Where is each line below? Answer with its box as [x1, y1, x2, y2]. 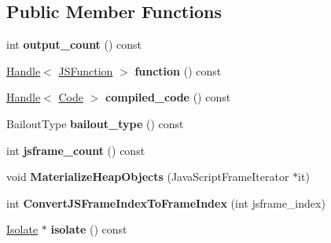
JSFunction [58, 62, 113, 79]
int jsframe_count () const [6, 142, 145, 158]
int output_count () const [6, 36, 142, 53]
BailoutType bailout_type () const [6, 115, 184, 131]
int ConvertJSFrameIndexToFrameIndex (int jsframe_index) [6, 194, 325, 211]
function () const [134, 62, 222, 79]
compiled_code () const [105, 89, 231, 105]
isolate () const [50, 221, 127, 237]
